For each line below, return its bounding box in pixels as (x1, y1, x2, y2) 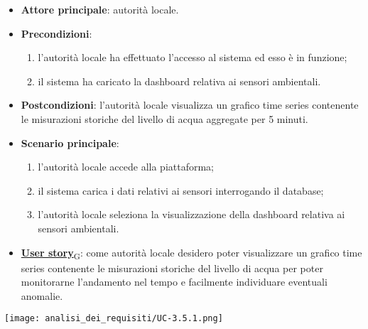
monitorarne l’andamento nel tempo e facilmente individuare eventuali (21, 274, 328, 289)
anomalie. (21, 288, 63, 303)
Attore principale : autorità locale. (21, 2, 179, 16)
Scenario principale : (21, 135, 119, 150)
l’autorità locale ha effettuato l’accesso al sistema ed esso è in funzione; (38, 50, 347, 65)
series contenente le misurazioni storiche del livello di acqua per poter (21, 260, 323, 275)
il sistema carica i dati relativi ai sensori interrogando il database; (38, 183, 324, 198)
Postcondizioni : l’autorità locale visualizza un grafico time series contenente (21, 97, 359, 112)
